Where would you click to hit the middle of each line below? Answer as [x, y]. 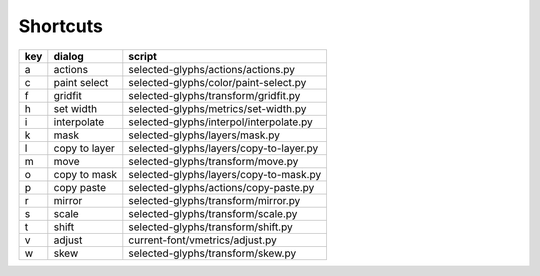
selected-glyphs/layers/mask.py [204, 135]
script [142, 56]
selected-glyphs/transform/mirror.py [214, 200]
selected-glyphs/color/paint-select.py [217, 82]
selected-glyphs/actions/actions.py [211, 69]
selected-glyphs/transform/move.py [213, 161]
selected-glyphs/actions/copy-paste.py [221, 187]
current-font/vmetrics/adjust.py [202, 240]
